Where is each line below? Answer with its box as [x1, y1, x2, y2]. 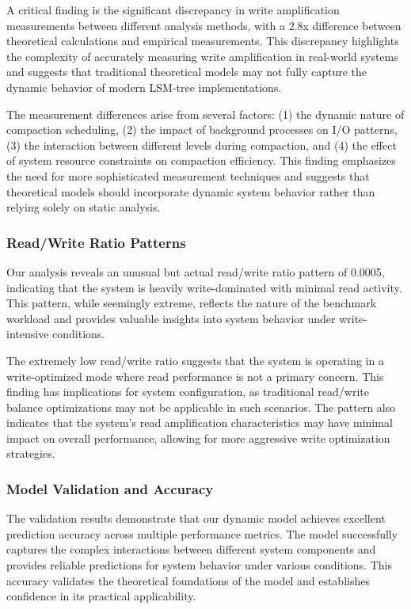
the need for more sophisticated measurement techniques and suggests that [6, 167, 370, 184]
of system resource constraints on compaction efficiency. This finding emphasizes [6, 152, 396, 169]
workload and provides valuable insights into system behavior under [6, 310, 336, 326]
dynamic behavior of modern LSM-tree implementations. [6, 78, 282, 95]
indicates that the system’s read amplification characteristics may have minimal [6, 414, 393, 431]
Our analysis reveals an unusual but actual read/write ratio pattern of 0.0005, [6, 263, 385, 280]
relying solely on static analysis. [6, 199, 161, 215]
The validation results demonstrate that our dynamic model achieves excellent [6, 510, 386, 527]
